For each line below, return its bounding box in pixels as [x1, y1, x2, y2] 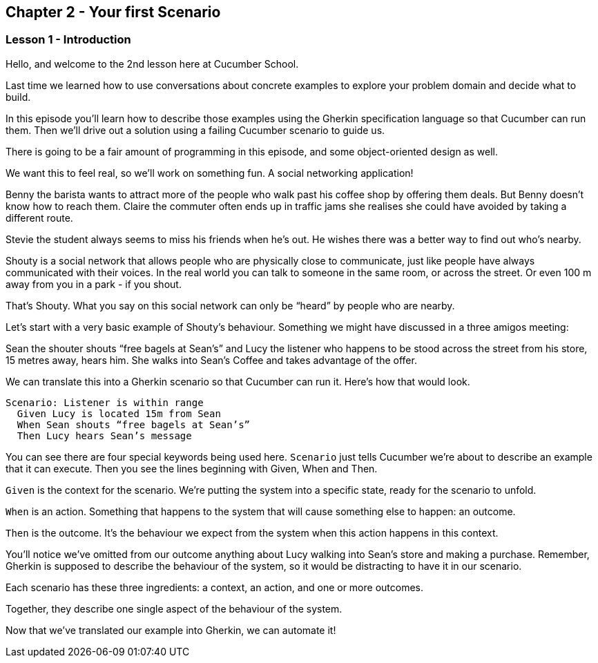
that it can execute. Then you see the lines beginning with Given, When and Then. [6, 462, 378, 474]
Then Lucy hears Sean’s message [17, 430, 192, 441]
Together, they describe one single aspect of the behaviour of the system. [6, 602, 343, 615]
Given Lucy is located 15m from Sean [17, 407, 221, 419]
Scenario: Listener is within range [6, 396, 204, 408]
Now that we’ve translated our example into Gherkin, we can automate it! [6, 624, 336, 636]
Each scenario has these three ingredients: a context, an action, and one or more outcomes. [6, 581, 424, 593]
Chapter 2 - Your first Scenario [6, 3, 221, 21]
